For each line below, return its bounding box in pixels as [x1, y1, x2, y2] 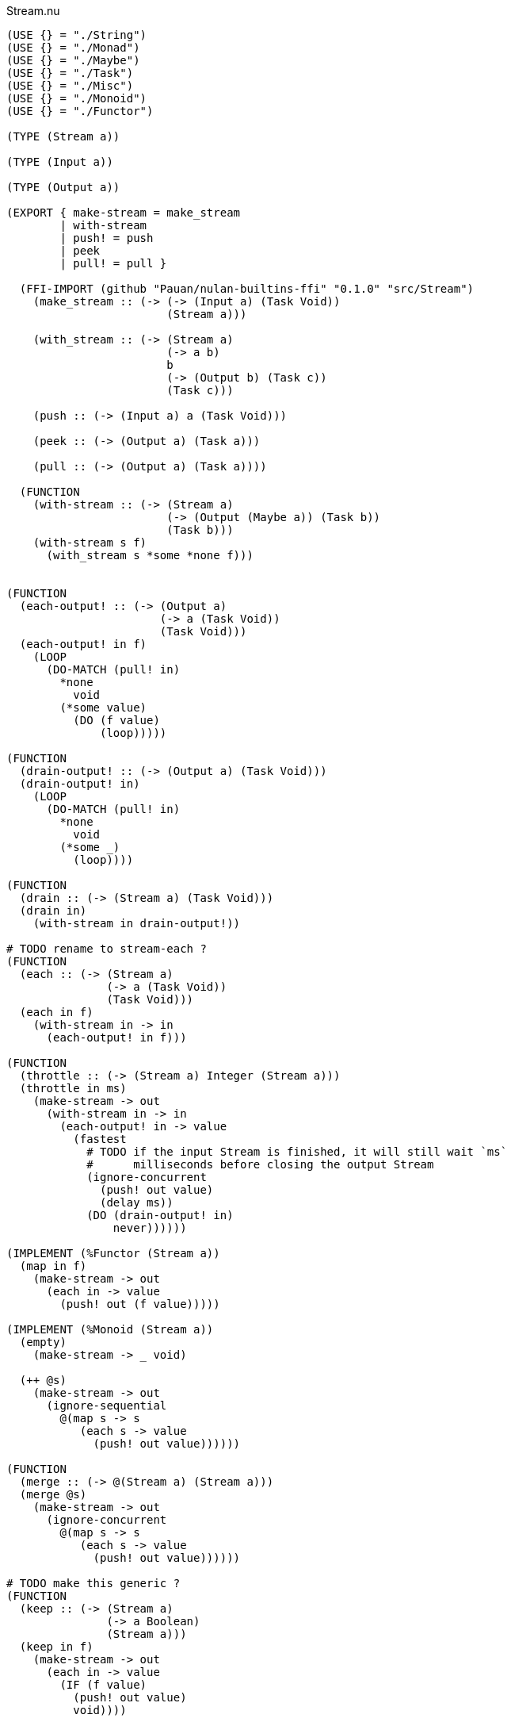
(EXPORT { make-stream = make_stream [6, 206, 241, 219]
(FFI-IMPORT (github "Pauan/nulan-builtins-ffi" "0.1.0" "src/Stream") [19, 282, 475, 295]
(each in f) [19, 1006, 93, 1018]
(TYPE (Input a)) [6, 155, 113, 168]
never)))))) [112, 1222, 187, 1234]
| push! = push [59, 232, 154, 244]
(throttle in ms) [19, 1082, 127, 1095]
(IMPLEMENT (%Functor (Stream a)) [6, 1247, 220, 1260]
